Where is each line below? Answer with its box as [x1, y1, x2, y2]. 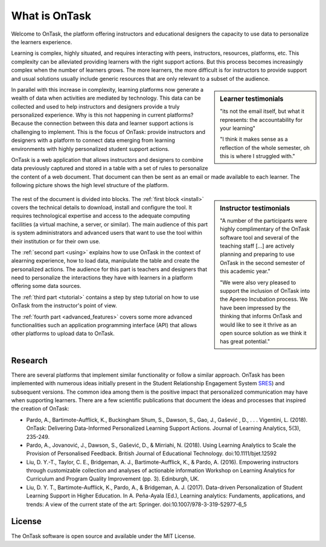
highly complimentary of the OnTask [220, 225, 310, 232]
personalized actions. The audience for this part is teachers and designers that [11, 266, 208, 273]
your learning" [220, 124, 256, 132]
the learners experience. [11, 38, 72, 45]
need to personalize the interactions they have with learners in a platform [11, 274, 193, 281]
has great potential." [220, 338, 270, 345]
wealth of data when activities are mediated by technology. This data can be [11, 94, 202, 102]
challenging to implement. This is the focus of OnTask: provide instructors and [11, 128, 205, 135]
